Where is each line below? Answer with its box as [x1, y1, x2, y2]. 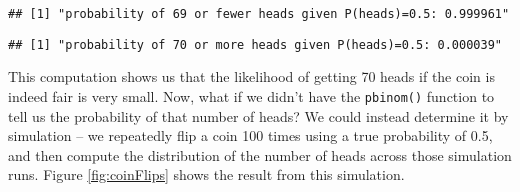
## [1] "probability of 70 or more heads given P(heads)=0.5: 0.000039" [8, 37, 502, 52]
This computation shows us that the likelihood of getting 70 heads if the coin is [8, 66, 495, 87]
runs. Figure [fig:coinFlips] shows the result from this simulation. [8, 164, 405, 185]
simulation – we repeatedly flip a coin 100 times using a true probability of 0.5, [8, 125, 493, 146]
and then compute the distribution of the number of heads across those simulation [8, 144, 512, 165]
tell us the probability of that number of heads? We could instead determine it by [8, 105, 509, 126]
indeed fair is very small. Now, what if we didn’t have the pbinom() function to [8, 85, 495, 106]
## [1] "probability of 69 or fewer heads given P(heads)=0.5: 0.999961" [8, 7, 510, 21]
